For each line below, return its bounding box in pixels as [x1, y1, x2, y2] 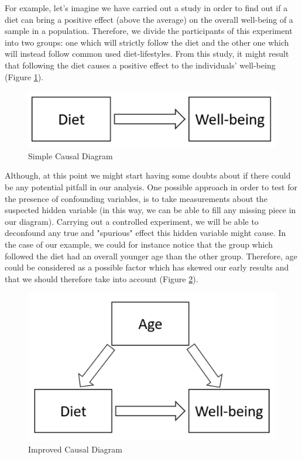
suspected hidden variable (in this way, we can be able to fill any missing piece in [5, 204, 296, 216]
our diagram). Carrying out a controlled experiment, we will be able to [5, 215, 259, 227]
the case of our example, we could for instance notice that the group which [5, 238, 273, 250]
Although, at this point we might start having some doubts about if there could [5, 169, 291, 181]
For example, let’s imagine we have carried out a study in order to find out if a [5, 2, 288, 13]
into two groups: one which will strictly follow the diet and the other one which [5, 36, 289, 48]
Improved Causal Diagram [28, 443, 122, 455]
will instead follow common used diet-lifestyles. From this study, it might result [5, 47, 289, 60]
